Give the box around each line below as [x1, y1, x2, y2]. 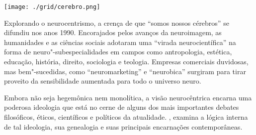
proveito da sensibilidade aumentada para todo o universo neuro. [4, 76, 201, 86]
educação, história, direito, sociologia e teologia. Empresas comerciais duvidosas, [4, 56, 249, 67]
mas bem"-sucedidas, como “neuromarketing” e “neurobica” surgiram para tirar [4, 66, 246, 76]
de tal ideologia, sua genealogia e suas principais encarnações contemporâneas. [4, 121, 243, 132]
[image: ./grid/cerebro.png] [4, 3, 100, 10]
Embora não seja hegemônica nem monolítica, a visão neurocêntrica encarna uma [4, 92, 252, 102]
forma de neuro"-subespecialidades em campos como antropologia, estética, [4, 46, 232, 57]
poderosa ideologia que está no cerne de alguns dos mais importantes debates [4, 102, 239, 112]
